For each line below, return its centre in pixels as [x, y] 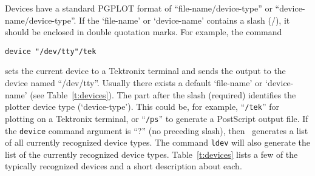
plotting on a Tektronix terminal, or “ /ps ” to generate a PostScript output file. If [157, 118]
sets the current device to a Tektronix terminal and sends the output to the [145, 71]
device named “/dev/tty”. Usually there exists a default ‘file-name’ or [134, 83]
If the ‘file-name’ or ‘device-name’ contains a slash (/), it [185, 20]
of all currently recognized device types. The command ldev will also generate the [157, 142]
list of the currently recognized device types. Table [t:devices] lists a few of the [151, 154]
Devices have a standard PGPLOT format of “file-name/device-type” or [139, 8]
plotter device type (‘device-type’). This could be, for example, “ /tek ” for [142, 107]
